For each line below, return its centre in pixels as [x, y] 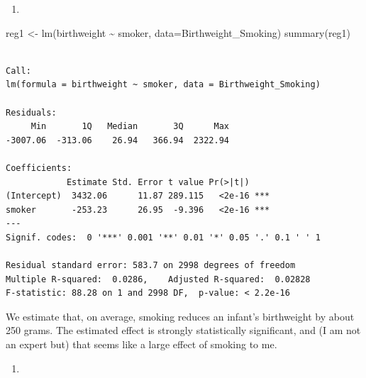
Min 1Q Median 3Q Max [130, 127]
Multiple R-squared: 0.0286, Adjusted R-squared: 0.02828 [158, 279]
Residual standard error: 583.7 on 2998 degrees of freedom [151, 266]
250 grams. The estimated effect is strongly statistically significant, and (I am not [183, 330]
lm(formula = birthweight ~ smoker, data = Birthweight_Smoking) [163, 85]
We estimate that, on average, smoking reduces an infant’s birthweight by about [180, 316]
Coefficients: [39, 168]
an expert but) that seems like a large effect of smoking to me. [142, 344]
